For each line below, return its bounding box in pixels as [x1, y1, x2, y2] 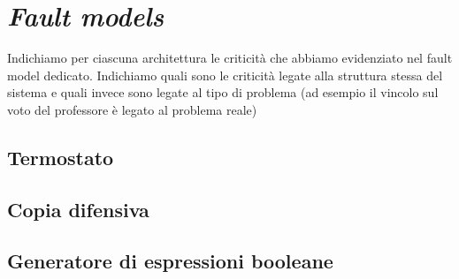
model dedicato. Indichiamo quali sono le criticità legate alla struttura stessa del [7, 65, 443, 84]
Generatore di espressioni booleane [7, 247, 333, 275]
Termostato [7, 143, 114, 170]
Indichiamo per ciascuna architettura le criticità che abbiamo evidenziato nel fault [7, 49, 453, 67]
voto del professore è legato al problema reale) [7, 100, 257, 118]
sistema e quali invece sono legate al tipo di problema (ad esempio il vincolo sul [7, 83, 439, 102]
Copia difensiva [7, 195, 149, 222]
